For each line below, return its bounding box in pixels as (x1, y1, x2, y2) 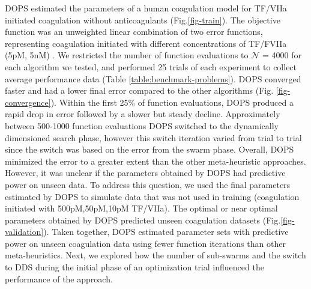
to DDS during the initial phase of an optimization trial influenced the (5, 261, 264, 273)
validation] (5, 225, 44, 238)
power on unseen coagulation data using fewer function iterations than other (5, 237, 286, 249)
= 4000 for (262, 49, 301, 61)
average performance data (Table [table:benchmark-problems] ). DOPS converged (5, 72, 301, 85)
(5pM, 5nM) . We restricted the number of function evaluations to (5, 49, 249, 61)
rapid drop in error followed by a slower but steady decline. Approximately (5, 108, 280, 120)
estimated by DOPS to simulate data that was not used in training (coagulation (5, 190, 300, 202)
